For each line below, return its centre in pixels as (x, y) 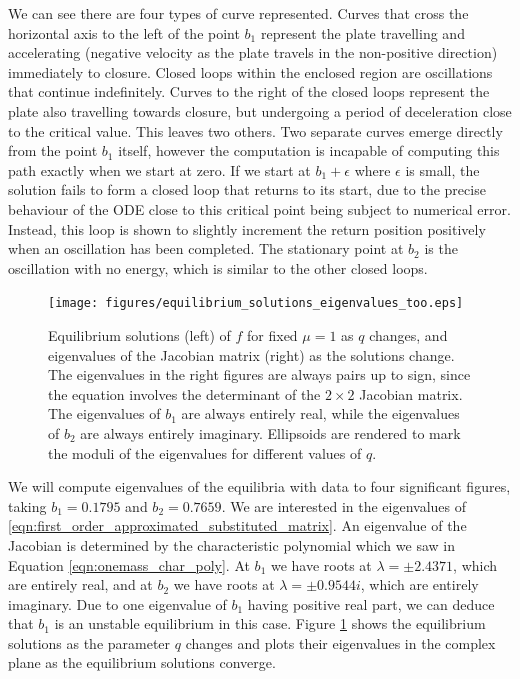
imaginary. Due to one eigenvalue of (117, 603)
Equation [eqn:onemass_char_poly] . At (129, 564)
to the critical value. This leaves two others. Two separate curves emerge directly (255, 130)
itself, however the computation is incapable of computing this (309, 150)
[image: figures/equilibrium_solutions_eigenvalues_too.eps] (256, 303)
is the (441, 248)
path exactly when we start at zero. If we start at (159, 169)
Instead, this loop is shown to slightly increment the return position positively (247, 228)
